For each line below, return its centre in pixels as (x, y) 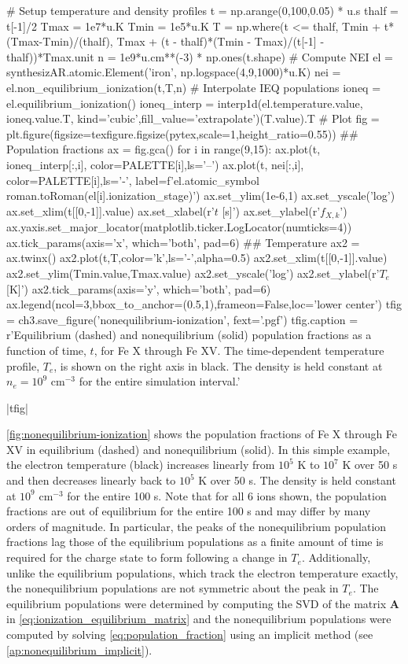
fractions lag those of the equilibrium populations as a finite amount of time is (195, 542)
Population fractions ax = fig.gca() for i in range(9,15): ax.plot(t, (164, 149)
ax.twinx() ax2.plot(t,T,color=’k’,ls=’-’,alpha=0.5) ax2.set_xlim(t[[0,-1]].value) (197, 258)
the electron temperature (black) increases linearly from (141, 465)
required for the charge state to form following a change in (147, 557)
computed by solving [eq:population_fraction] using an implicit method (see (190, 634)
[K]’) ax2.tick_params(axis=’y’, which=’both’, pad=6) (139, 288)
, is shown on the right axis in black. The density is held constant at (218, 365)
